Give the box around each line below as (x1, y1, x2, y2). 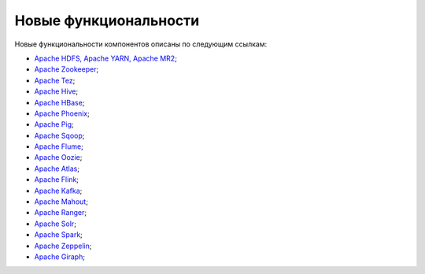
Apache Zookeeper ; (34, 65, 99, 74)
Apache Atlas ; (34, 164, 80, 173)
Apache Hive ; (34, 87, 79, 96)
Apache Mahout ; (34, 197, 88, 206)
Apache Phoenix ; (34, 109, 90, 118)
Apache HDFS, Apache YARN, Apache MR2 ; (34, 54, 177, 63)
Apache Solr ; (34, 219, 76, 228)
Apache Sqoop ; (34, 131, 85, 140)
